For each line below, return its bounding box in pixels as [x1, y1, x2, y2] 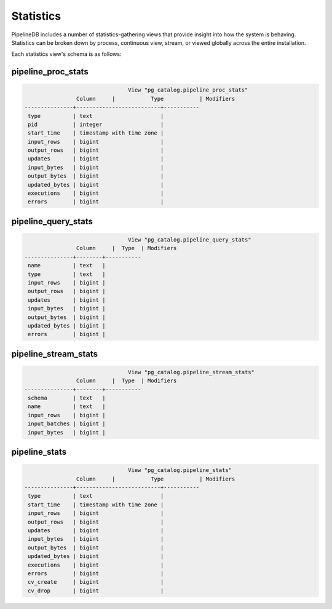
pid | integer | [28, 120, 164, 128]
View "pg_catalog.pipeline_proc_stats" [128, 87, 248, 93]
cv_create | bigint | [28, 578, 164, 586]
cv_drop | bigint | [28, 587, 164, 594]
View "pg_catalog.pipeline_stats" [128, 467, 232, 474]
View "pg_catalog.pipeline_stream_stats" [128, 369, 255, 375]
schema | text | [28, 395, 106, 402]
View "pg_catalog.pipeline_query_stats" [128, 237, 251, 243]
